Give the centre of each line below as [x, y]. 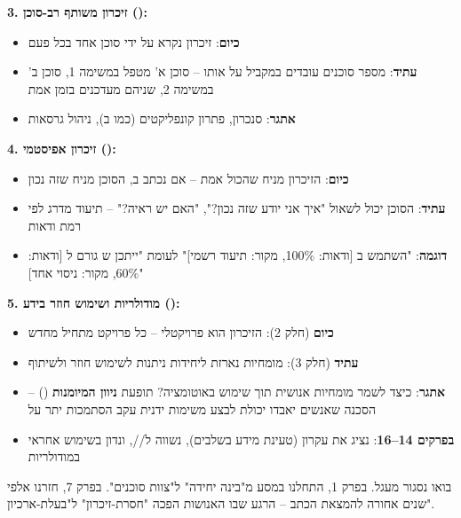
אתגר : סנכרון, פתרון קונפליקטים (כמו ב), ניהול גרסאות [162, 118]
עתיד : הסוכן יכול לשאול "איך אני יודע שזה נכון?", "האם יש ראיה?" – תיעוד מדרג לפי [237, 208]
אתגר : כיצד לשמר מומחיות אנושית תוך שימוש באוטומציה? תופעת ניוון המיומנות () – [236, 392]
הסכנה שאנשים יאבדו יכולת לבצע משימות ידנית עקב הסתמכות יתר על [202, 408]
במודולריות [54, 456]
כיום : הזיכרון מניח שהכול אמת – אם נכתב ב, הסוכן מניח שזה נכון [188, 178]
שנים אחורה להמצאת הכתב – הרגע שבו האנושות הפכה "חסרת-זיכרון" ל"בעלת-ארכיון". [221, 503]
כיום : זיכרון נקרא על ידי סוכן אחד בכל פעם [134, 41]
